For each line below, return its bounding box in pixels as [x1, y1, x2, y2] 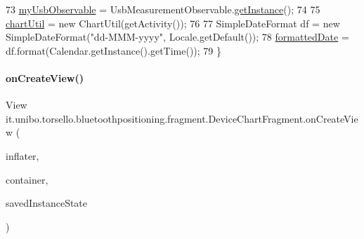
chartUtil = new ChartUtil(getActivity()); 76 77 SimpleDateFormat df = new [6, 15, 340, 30]
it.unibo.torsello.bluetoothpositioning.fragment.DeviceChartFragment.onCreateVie [6, 111, 358, 125]
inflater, [6, 148, 39, 163]
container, [6, 172, 48, 186]
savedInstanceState [6, 196, 88, 210]
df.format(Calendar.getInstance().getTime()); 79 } [6, 43, 222, 57]
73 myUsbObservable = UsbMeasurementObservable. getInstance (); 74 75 [6, 2, 320, 16]
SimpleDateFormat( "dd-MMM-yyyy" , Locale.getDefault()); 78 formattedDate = [6, 29, 349, 44]
